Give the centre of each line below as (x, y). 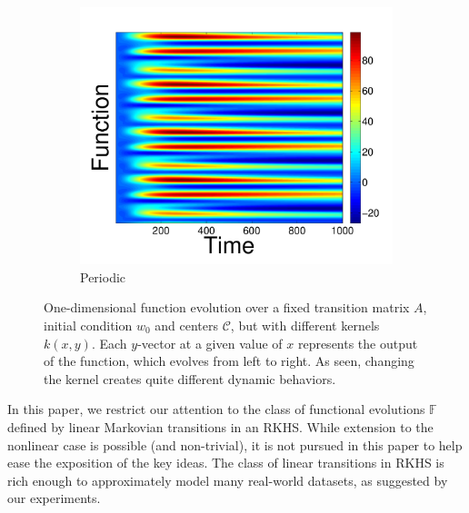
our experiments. (54, 498)
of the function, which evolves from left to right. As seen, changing (229, 361)
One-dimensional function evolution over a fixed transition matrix (227, 307)
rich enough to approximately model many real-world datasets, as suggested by (228, 480)
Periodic (103, 276)
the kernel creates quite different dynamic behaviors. (190, 378)
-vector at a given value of (210, 343)
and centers (187, 325)
